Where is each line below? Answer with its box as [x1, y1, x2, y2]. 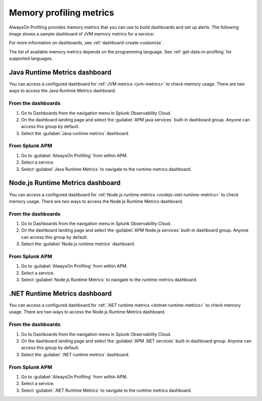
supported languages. [9, 56, 53, 62]
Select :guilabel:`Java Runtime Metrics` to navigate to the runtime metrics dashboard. [21, 166, 192, 172]
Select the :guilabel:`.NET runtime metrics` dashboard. [21, 351, 130, 357]
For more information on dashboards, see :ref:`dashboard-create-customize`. [9, 40, 164, 46]
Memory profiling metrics [9, 7, 115, 18]
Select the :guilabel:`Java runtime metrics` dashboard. [21, 130, 130, 136]
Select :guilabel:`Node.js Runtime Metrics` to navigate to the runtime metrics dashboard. [21, 277, 197, 283]
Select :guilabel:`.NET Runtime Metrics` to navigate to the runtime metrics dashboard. [21, 387, 192, 393]
